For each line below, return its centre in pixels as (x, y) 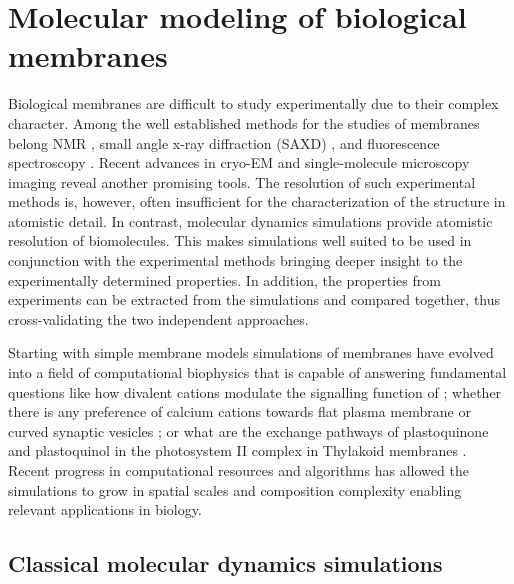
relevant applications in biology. (105, 509)
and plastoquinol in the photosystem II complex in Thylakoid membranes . (237, 450)
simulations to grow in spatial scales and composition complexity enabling (235, 489)
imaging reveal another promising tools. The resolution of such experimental (242, 181)
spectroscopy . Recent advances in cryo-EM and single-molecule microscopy (239, 162)
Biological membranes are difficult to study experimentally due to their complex (253, 103)
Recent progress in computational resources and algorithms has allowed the (238, 470)
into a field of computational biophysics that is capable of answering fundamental (257, 372)
